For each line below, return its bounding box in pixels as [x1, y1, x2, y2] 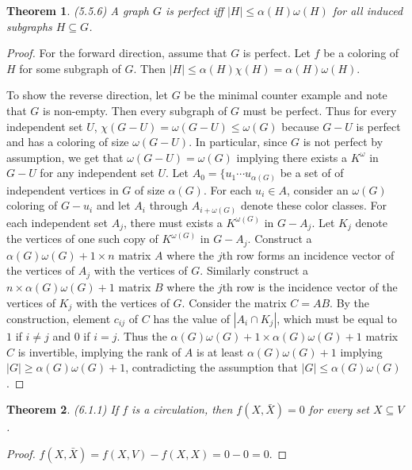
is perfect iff [166, 2, 223, 18]
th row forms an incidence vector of [222, 246, 395, 263]
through [149, 197, 188, 214]
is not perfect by [303, 133, 383, 150]
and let [96, 197, 131, 214]
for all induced [332, 2, 403, 18]
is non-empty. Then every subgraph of [43, 102, 227, 118]
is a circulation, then [132, 401, 233, 418]
